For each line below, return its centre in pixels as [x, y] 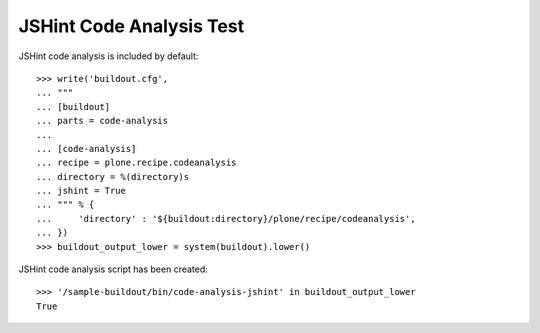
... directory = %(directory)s [113, 176]
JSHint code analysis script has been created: [113, 269]
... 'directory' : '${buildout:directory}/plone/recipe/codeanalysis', [226, 218]
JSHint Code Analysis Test [131, 26]
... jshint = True [81, 191]
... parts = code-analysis [102, 121]
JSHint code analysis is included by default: [108, 56]
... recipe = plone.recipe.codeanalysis [136, 163]
